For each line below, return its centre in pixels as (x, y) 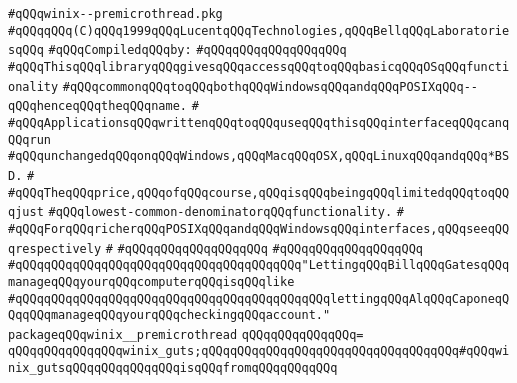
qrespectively (55, 248)
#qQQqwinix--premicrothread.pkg (115, 14)
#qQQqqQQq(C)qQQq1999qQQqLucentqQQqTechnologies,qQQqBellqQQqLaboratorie (259, 30)
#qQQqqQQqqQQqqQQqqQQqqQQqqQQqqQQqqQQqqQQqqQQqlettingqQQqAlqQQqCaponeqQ (259, 298)
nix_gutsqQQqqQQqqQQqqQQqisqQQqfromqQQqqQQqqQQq (173, 368)
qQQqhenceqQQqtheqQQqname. (97, 106)
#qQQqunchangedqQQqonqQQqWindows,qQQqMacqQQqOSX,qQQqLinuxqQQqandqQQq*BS (259, 156)
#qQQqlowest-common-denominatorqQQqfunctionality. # (226, 212)
